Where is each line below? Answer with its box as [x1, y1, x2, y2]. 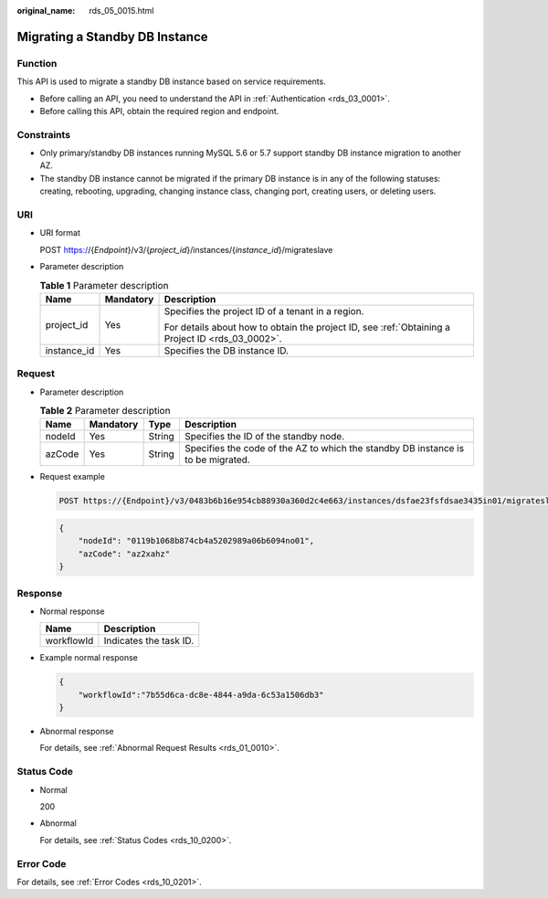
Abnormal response [39, 726, 114, 737]
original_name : [16, 5, 76, 16]
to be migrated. [184, 453, 250, 466]
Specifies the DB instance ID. [163, 343, 290, 356]
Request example [39, 471, 105, 482]
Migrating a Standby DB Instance [16, 28, 209, 45]
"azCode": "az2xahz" [78, 548, 171, 559]
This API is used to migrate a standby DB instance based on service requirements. [16, 76, 326, 87]
